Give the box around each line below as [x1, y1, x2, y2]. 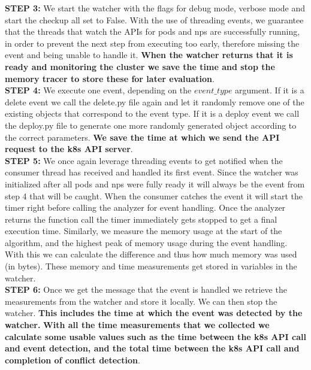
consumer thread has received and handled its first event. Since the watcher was [5, 166, 298, 178]
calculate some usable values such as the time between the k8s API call [5, 330, 306, 342]
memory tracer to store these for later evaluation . [5, 72, 215, 84]
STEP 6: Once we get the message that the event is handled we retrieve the [5, 283, 287, 296]
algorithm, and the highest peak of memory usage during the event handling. [5, 236, 288, 248]
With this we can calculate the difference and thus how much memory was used [5, 248, 297, 260]
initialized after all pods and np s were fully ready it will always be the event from [5, 177, 305, 190]
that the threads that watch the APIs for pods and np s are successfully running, [5, 25, 300, 38]
